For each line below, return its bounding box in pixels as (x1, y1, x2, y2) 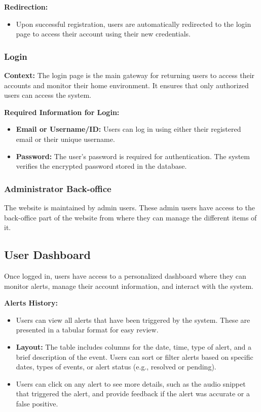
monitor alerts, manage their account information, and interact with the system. (4, 280, 253, 291)
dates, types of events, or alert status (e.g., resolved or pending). (16, 361, 216, 372)
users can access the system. (4, 90, 91, 100)
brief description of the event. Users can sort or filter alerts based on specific (16, 351, 253, 362)
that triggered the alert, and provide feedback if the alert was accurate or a (16, 388, 250, 399)
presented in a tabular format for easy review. (16, 324, 159, 335)
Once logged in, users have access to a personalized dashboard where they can (4, 270, 246, 281)
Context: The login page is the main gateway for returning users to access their (4, 70, 255, 80)
